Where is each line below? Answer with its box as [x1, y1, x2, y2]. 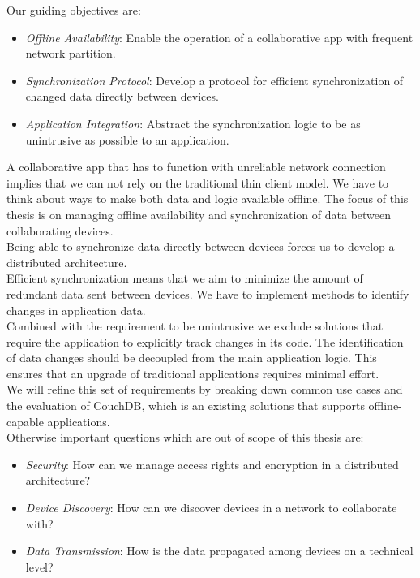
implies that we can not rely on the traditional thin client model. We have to [6, 174, 389, 191]
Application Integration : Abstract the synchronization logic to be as [25, 114, 361, 132]
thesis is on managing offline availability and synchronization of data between [6, 205, 392, 222]
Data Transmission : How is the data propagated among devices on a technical [25, 542, 414, 559]
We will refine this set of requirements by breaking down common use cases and [6, 381, 403, 398]
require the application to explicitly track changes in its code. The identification [6, 333, 404, 350]
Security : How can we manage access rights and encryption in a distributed [25, 455, 399, 472]
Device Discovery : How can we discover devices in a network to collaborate [25, 499, 397, 516]
